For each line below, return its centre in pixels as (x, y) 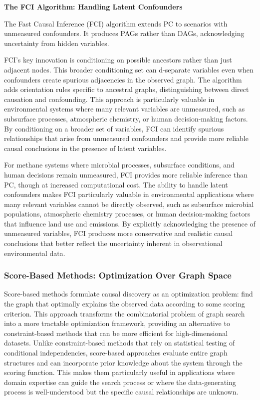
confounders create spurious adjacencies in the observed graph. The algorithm (123, 79)
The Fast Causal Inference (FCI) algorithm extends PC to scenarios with (116, 23)
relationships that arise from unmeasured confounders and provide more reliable (126, 138)
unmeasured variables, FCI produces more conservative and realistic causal (119, 233)
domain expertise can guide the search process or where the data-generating (120, 382)
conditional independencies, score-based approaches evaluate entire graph (116, 353)
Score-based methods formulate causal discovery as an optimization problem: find (129, 294)
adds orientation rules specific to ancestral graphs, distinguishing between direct (127, 89)
